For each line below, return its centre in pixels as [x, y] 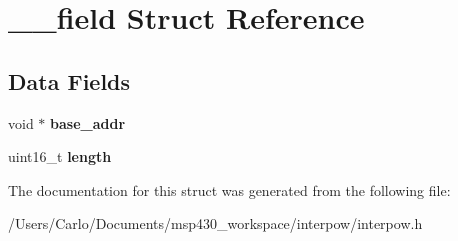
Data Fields [69, 80]
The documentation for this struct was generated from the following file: [229, 189]
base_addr [88, 122]
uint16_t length [60, 156]
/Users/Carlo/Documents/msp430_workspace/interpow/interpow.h [215, 223]
